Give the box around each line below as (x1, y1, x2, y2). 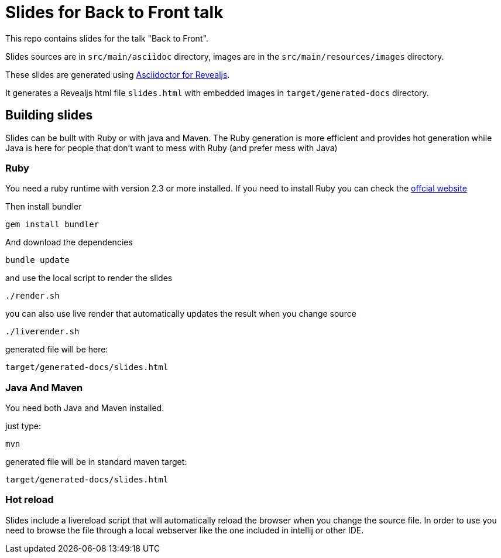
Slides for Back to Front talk (5, 2, 224, 22)
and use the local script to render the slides (5, 273, 173, 283)
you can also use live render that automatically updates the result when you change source (5, 309, 356, 319)
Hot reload (5, 494, 54, 506)
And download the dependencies (5, 237, 133, 248)
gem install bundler (5, 220, 99, 230)
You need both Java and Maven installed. (5, 403, 164, 413)
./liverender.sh (5, 327, 80, 337)
